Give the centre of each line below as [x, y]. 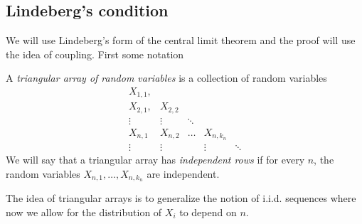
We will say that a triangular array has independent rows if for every [155, 159]
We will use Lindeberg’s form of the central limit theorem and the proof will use [181, 40]
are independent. [183, 173]
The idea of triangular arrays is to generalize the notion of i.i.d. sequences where [181, 198]
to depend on [208, 212]
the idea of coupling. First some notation [95, 54]
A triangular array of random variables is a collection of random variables [166, 78]
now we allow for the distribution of [84, 212]
